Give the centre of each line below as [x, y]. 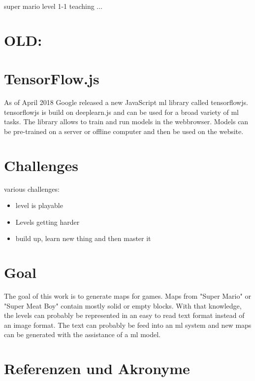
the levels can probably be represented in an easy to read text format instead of [124, 315]
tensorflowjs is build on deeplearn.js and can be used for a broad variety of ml [122, 112]
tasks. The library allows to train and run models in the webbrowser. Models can [126, 121]
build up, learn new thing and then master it [83, 238]
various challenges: [32, 189]
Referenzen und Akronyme [97, 368]
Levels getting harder [48, 222]
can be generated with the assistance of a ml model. [82, 334]
